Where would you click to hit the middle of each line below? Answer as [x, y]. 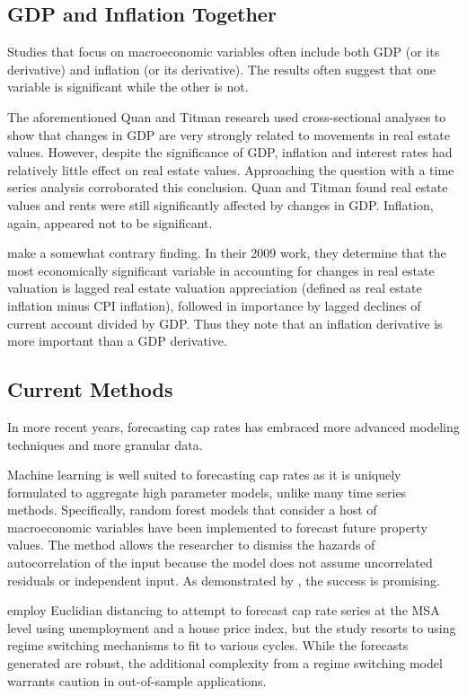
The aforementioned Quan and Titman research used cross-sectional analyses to [227, 116]
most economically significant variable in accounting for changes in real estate [221, 270]
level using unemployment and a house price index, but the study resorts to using [232, 627]
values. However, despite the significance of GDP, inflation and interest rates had [230, 152]
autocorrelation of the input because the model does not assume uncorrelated [220, 563]
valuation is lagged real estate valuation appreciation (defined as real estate [215, 288]
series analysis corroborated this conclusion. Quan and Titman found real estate [228, 187]
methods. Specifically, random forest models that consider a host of [192, 510]
